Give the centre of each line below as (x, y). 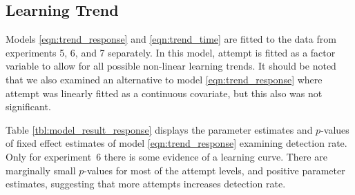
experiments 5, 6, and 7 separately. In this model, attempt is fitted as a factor (171, 52)
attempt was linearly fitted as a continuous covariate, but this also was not (164, 93)
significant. (28, 106)
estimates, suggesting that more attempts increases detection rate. (146, 184)
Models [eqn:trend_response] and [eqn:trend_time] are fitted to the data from (171, 39)
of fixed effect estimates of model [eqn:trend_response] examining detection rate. (176, 143)
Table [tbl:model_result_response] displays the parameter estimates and (159, 129)
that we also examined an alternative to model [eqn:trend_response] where (164, 79)
